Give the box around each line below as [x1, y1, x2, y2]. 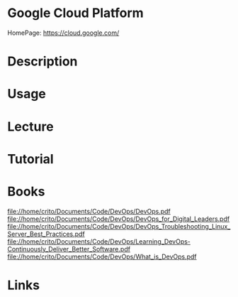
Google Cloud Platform [7, 5, 144, 21]
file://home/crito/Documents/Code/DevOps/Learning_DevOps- [7, 237, 191, 246]
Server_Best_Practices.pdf [7, 229, 85, 238]
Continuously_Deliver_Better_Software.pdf [7, 244, 131, 253]
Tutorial [7, 151, 55, 167]
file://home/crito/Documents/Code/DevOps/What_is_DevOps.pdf [7, 252, 197, 261]
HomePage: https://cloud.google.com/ [7, 28, 120, 37]
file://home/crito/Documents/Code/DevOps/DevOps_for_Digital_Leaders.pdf [7, 215, 230, 223]
